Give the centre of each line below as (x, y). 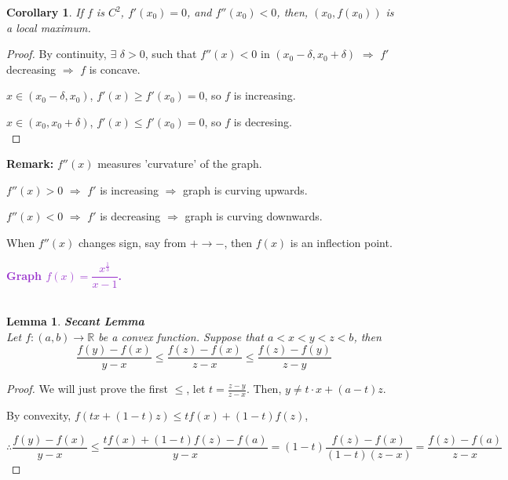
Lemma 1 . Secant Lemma (75, 321)
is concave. (115, 69)
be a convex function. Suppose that (181, 336)
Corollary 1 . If (45, 12)
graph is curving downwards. (254, 216)
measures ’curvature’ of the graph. (180, 164)
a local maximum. (49, 27)
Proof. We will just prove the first (87, 389)
